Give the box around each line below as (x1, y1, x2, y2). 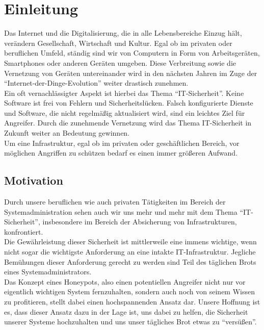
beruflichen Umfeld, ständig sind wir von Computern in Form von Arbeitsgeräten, (4, 47, 260, 58)
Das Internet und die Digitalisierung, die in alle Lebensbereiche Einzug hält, (4, 28, 242, 38)
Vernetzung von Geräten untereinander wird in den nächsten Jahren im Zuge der (4, 67, 257, 78)
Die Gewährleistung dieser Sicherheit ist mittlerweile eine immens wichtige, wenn (4, 236, 257, 247)
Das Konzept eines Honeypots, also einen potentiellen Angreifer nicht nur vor (4, 276, 246, 287)
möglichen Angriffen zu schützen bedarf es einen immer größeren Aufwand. (4, 147, 238, 158)
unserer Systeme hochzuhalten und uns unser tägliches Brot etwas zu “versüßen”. (4, 316, 257, 327)
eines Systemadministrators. (4, 266, 92, 277)
